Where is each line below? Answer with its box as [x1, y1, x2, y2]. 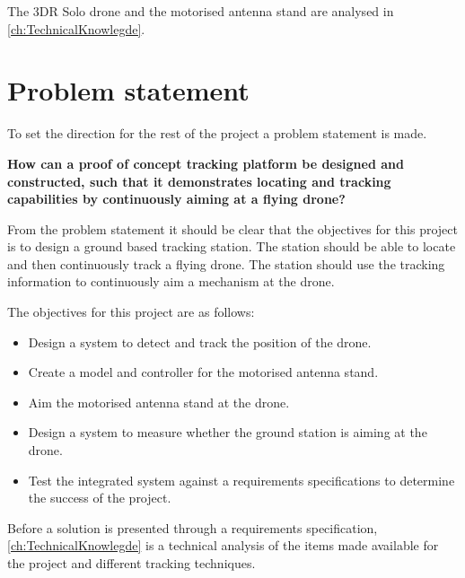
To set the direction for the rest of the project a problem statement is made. [7, 124, 427, 143]
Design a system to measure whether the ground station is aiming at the [28, 423, 427, 442]
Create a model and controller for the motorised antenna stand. [28, 363, 379, 381]
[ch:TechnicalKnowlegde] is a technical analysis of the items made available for [7, 536, 439, 555]
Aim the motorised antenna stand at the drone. [28, 392, 290, 411]
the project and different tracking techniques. [7, 554, 256, 572]
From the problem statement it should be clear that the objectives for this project [7, 219, 458, 238]
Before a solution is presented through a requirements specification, [7, 518, 378, 537]
